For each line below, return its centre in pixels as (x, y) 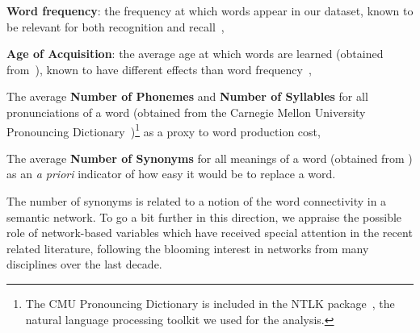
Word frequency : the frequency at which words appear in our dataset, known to (210, 10)
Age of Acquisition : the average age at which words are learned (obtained (195, 54)
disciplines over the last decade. (84, 264)
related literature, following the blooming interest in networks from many (188, 248)
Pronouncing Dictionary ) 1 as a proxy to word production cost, (164, 130)
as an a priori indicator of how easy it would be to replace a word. (171, 174)
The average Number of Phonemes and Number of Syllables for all (187, 96)
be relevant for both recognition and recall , (115, 26)
